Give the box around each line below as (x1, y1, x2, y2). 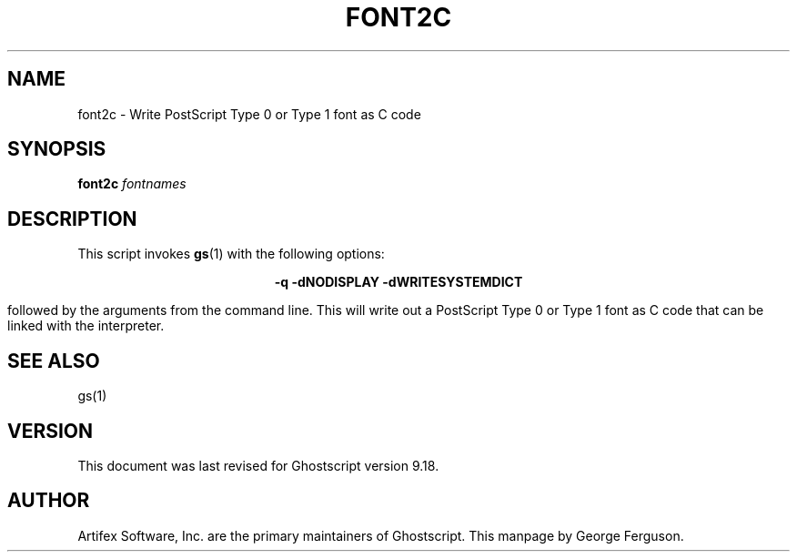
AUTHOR (7, 489, 90, 513)
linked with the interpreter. (7, 318, 165, 334)
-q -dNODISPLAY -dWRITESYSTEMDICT (274, 274, 523, 290)
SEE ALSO (7, 349, 100, 372)
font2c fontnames (77, 176, 187, 192)
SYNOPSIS (7, 137, 106, 161)
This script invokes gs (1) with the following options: (77, 246, 385, 262)
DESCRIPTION (7, 207, 137, 230)
